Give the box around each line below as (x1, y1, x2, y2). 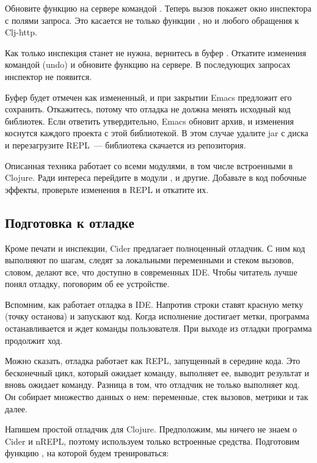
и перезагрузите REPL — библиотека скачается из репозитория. (5, 138, 246, 151)
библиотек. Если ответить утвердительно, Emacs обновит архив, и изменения (5, 114, 294, 127)
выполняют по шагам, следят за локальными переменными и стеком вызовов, (5, 253, 294, 266)
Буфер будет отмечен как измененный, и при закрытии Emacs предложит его (5, 90, 292, 103)
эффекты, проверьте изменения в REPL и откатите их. (5, 183, 209, 195)
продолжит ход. (5, 334, 63, 346)
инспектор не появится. (5, 70, 92, 82)
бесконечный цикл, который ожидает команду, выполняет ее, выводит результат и (5, 366, 310, 379)
